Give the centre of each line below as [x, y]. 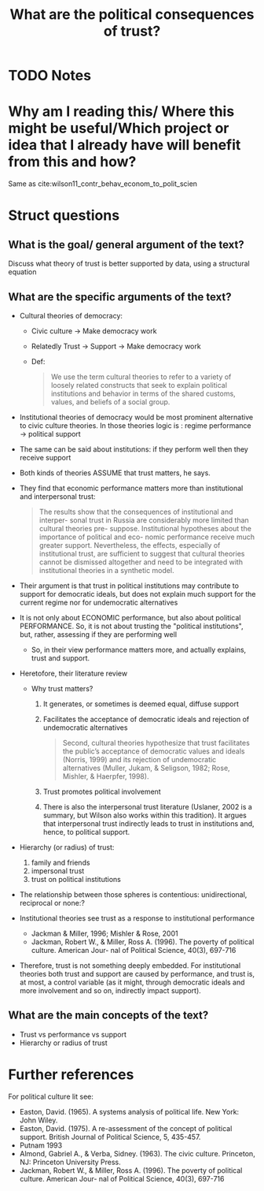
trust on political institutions [76, 879]
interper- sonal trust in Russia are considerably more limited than [144, 520]
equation [22, 272]
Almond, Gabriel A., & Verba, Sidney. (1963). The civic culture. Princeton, [137, 1153]
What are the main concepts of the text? [108, 1016]
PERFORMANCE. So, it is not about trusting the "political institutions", [131, 626]
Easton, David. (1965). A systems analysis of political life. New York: [129, 1111]
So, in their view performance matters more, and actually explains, [139, 649]
